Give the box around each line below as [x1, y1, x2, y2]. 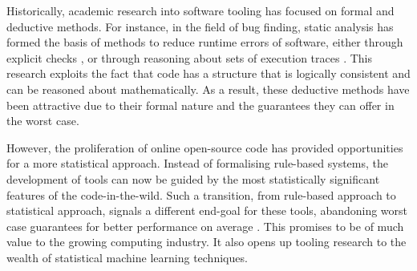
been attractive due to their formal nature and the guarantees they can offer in [6, 96, 395, 113]
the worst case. [6, 112, 79, 129]
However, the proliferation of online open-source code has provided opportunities [6, 139, 403, 156]
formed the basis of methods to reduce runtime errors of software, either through [6, 34, 403, 51]
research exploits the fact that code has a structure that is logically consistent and [6, 65, 411, 82]
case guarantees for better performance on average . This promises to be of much [6, 217, 404, 234]
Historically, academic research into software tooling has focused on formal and [6, 2, 395, 18]
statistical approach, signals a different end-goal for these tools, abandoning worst [6, 202, 408, 219]
